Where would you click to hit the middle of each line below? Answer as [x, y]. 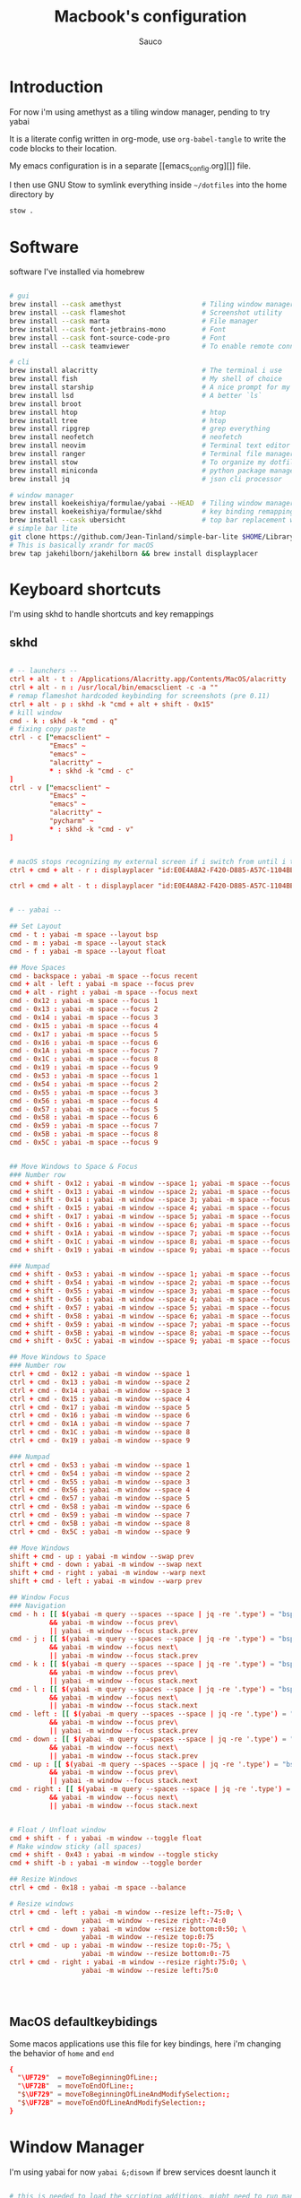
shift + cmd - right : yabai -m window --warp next [107, 1573]
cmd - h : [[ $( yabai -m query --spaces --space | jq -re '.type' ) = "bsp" [154, 1614]
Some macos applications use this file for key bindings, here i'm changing [146, 2043]
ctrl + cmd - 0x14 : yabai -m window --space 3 [100, 1390]
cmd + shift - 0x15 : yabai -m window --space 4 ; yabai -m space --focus [150, 1208]
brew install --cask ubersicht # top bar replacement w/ [154, 520]
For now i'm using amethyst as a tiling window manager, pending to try [140, 112]
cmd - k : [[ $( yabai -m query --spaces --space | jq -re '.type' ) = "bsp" [154, 1665]
